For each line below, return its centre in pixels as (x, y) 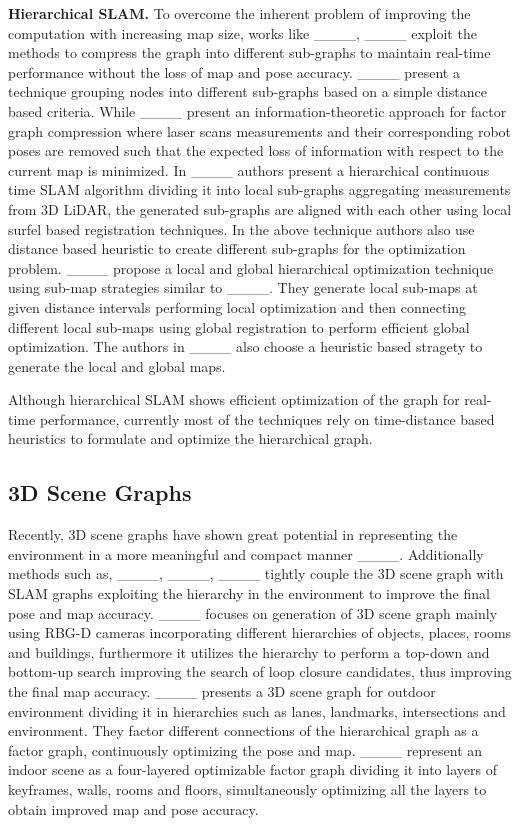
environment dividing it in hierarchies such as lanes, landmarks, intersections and (257, 710)
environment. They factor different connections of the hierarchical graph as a (243, 730)
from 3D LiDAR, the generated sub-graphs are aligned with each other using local (260, 208)
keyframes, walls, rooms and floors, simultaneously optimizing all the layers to (247, 788)
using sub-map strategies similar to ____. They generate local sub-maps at (243, 287)
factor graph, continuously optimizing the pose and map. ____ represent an (245, 749)
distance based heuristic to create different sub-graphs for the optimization (237, 248)
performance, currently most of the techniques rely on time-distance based (267, 418)
